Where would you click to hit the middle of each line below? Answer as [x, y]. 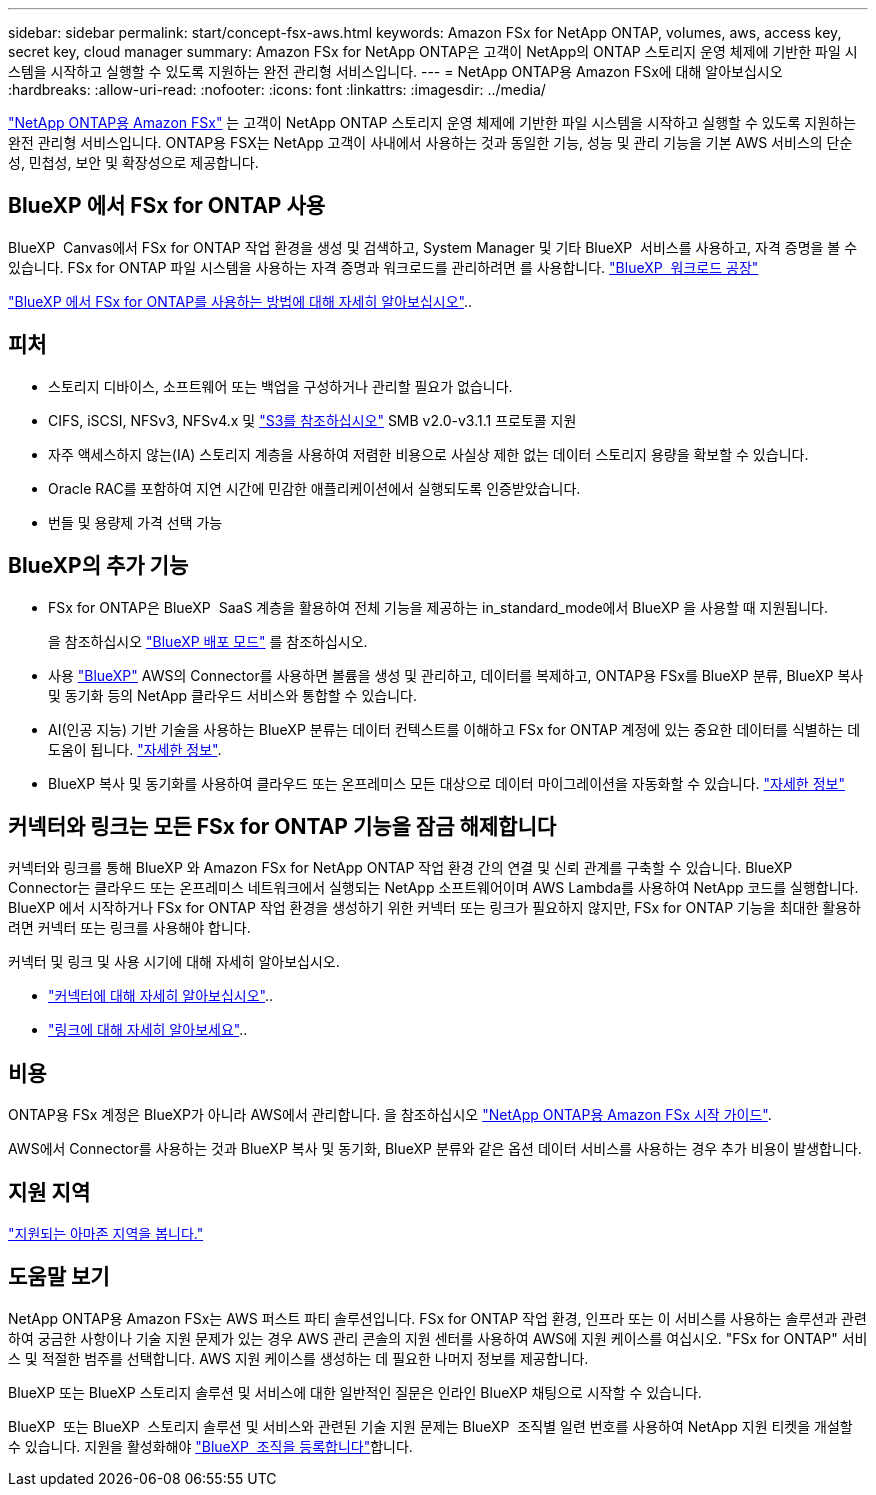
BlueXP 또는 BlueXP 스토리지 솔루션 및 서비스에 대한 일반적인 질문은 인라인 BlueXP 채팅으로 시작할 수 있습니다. [355, 1392]
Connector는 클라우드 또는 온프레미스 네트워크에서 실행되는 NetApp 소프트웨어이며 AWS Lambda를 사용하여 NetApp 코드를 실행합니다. [433, 888]
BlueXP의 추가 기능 [98, 566]
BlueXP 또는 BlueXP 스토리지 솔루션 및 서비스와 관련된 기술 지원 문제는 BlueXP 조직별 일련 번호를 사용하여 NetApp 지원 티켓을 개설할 [430, 1426]
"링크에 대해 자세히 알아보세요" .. [148, 1030]
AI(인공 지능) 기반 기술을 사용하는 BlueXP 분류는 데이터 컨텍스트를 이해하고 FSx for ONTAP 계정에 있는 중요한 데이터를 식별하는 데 [454, 729]
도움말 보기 [59, 1277]
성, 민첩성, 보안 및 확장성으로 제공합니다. [133, 162]
